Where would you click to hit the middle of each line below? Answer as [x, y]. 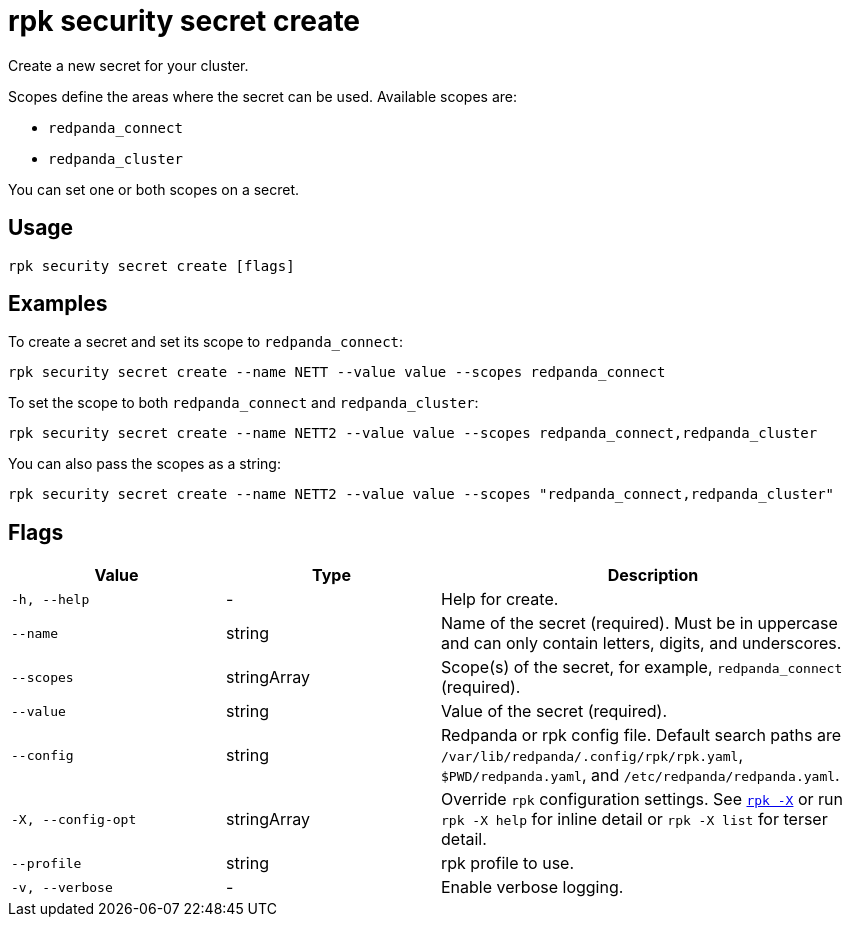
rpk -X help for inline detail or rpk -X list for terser [634, 819]
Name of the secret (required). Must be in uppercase [639, 623]
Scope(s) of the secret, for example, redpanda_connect [642, 667]
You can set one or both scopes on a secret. [154, 189]
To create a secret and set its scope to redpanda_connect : [206, 342]
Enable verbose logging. [532, 887]
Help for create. [500, 599]
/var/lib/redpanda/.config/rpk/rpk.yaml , [592, 755]
